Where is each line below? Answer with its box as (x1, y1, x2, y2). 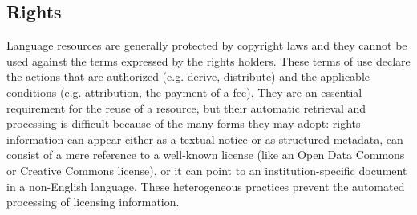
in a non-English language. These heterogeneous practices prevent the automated (6, 177, 405, 194)
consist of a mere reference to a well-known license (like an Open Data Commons (6, 146, 405, 163)
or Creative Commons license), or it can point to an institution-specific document (6, 161, 407, 178)
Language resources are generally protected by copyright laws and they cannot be (6, 37, 407, 54)
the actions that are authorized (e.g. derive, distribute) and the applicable (6, 68, 370, 85)
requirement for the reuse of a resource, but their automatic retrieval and (6, 99, 366, 116)
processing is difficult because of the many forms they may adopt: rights (6, 115, 361, 132)
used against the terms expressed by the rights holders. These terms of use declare (6, 52, 411, 69)
